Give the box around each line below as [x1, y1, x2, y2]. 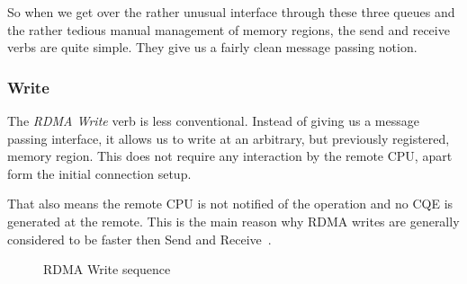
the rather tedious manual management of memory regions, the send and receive [7, 20, 450, 39]
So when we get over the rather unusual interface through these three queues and [7, 3, 455, 21]
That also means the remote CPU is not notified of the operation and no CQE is [7, 194, 454, 213]
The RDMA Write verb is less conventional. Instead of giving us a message [7, 111, 419, 129]
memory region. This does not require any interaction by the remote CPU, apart [7, 146, 453, 165]
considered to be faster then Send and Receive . [7, 229, 272, 248]
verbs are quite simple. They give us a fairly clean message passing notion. [7, 38, 418, 57]
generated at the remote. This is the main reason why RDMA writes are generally [7, 211, 460, 230]
